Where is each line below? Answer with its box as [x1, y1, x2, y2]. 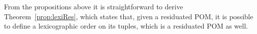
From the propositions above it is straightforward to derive [4, 1, 183, 11]
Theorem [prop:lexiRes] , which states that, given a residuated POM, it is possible [4, 11, 254, 21]
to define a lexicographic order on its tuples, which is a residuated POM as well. [4, 21, 248, 31]
